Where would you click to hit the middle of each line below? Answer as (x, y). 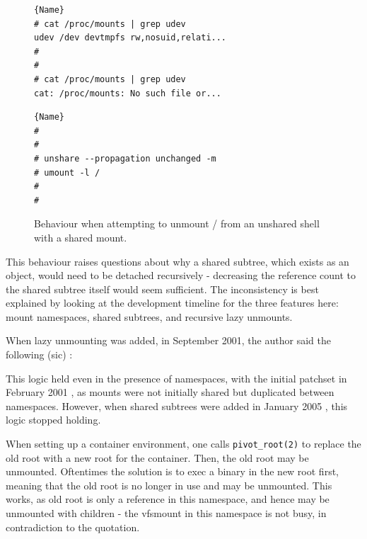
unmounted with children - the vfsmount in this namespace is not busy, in (166, 513)
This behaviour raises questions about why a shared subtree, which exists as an (177, 261)
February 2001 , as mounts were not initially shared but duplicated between (170, 392)
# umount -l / (67, 172)
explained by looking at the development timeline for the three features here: (172, 303)
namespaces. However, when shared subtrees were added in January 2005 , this (177, 405)
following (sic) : (39, 354)
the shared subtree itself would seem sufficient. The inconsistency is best (162, 289)
